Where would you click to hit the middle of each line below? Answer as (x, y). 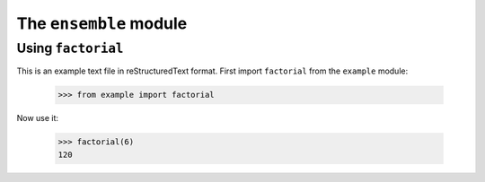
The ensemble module (102, 23)
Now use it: (37, 118)
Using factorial (70, 48)
